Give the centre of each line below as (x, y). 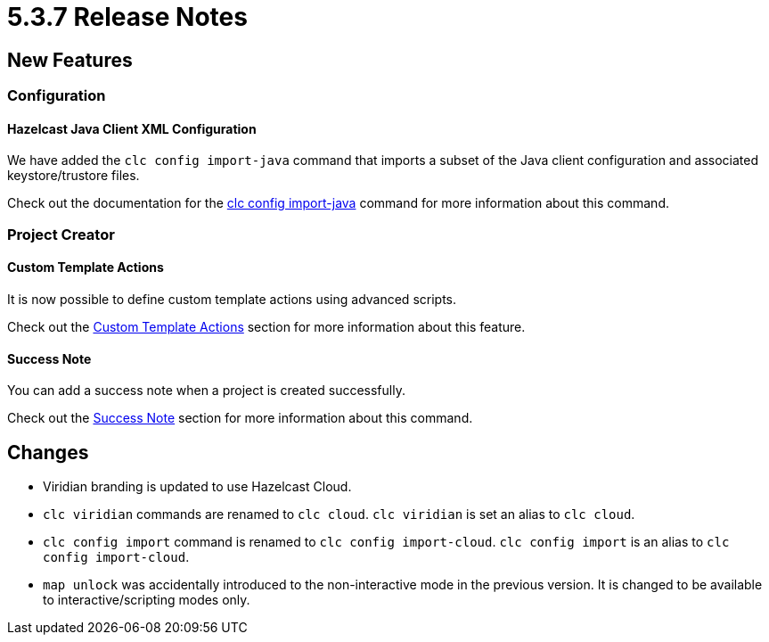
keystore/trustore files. (74, 176)
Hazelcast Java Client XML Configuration (132, 128)
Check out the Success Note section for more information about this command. (240, 418)
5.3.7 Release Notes (127, 17)
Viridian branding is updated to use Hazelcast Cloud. (197, 487)
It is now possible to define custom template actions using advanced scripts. (232, 299)
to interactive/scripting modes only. (147, 600)
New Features (70, 60)
